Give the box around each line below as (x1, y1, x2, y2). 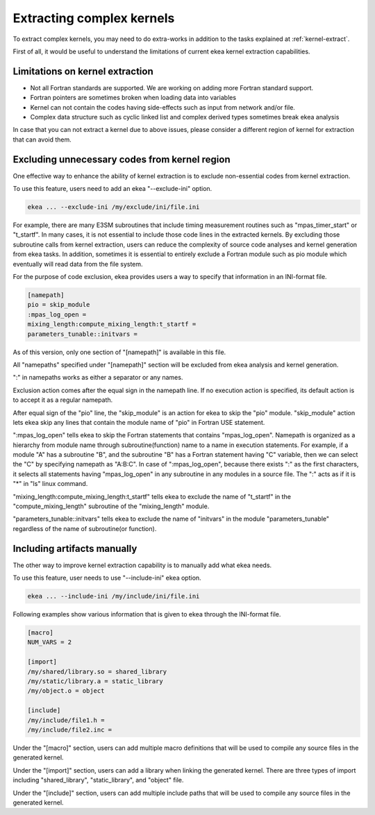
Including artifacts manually (12, 542, 137, 555)
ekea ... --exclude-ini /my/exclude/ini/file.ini (27, 203, 200, 211)
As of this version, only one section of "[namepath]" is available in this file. (12, 348, 226, 356)
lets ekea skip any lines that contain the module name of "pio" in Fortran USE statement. (12, 418, 265, 426)
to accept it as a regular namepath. (12, 396, 113, 404)
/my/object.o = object (27, 687, 105, 695)
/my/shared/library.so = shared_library (27, 667, 167, 675)
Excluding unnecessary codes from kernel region (12, 153, 231, 165)
